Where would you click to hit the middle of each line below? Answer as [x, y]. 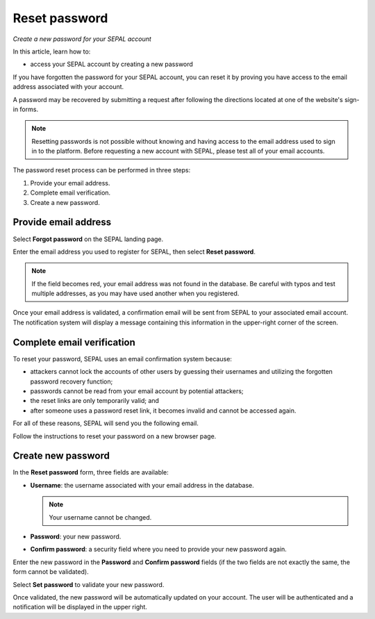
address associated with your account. [68, 87]
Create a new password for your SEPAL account [82, 39]
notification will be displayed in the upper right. [80, 607]
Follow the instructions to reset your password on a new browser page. [115, 436]
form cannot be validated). [51, 572]
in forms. [25, 109]
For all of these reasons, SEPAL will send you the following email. [106, 423]
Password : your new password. [76, 536]
